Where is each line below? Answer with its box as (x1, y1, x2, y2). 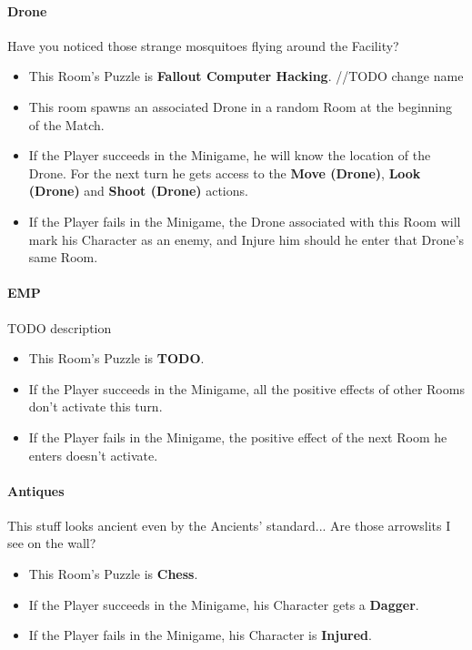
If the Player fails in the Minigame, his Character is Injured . (28, 625, 372, 645)
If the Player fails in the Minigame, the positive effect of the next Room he (28, 427, 447, 446)
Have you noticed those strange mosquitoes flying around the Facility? (7, 36, 399, 55)
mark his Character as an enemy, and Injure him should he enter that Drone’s (28, 229, 465, 249)
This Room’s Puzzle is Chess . (28, 564, 198, 584)
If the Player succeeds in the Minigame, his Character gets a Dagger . (28, 594, 419, 614)
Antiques (7, 481, 65, 500)
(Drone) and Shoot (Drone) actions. (28, 181, 248, 200)
